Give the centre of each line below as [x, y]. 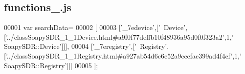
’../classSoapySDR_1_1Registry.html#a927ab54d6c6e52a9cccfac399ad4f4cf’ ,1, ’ [123, 55]
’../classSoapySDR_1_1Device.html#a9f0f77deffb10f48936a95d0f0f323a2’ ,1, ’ [120, 37]
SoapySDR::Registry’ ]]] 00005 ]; [51, 65]
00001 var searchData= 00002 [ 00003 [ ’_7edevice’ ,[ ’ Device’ [95, 27]
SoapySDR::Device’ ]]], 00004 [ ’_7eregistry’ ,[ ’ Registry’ [86, 46]
